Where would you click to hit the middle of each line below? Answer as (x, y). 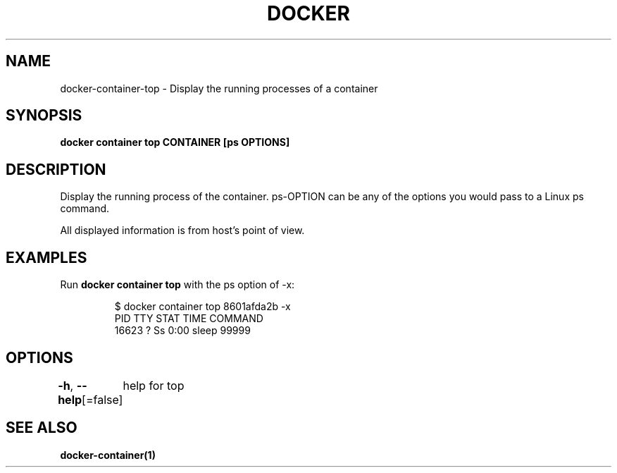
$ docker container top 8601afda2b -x (202, 307)
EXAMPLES (46, 257)
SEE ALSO (42, 428)
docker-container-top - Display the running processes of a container (219, 88)
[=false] (102, 399)
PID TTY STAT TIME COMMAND (189, 319)
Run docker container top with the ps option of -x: (177, 285)
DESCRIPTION (56, 169)
